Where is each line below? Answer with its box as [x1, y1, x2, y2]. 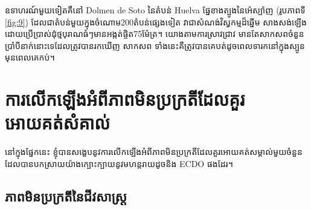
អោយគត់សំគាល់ [5, 110, 111, 135]
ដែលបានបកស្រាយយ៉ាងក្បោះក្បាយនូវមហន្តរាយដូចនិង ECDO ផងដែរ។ [5, 157, 233, 169]
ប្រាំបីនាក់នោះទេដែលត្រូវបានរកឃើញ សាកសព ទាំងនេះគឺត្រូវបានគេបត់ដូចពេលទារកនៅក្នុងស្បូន [5, 39, 306, 51]
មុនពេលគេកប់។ [5, 51, 55, 64]
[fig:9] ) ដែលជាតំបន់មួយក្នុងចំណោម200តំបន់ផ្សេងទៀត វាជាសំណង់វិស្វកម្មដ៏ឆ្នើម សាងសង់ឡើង [5, 15, 307, 28]
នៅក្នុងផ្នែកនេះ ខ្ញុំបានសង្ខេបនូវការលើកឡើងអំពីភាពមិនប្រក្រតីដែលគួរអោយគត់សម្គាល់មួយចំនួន [5, 145, 303, 158]
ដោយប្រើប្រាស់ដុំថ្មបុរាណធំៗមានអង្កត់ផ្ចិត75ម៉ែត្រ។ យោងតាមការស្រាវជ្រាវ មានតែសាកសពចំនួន [5, 27, 304, 40]
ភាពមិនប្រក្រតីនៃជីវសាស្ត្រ [5, 186, 127, 205]
